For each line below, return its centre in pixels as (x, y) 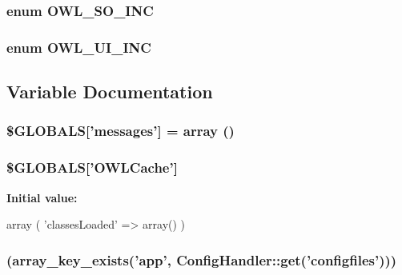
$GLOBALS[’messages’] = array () (121, 131)
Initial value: (42, 197)
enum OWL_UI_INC (79, 47)
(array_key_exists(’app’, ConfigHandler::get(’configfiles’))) (202, 259)
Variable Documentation (110, 92)
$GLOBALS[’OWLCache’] (92, 167)
